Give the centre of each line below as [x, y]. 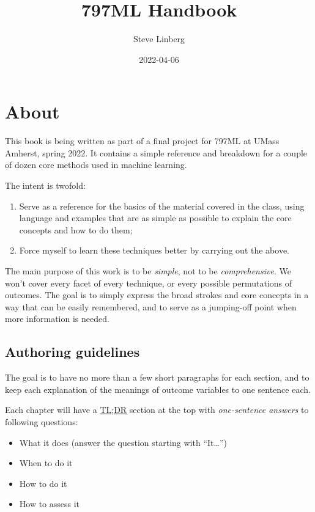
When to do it [46, 463]
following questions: [42, 421]
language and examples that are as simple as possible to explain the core [155, 218]
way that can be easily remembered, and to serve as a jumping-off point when [151, 306]
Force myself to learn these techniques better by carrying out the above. [154, 250]
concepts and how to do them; [76, 229]
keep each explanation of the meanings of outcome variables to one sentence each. [158, 389]
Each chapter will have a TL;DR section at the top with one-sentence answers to [157, 410]
